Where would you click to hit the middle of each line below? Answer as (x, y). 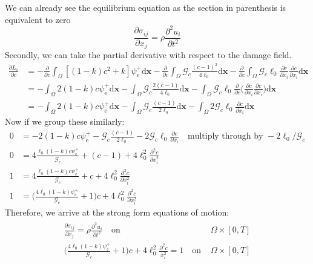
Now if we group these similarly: (65, 121)
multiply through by (225, 137)
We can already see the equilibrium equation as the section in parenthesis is (146, 7)
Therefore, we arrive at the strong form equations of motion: (117, 212)
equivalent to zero (38, 19)
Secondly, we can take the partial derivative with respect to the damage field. (148, 55)
